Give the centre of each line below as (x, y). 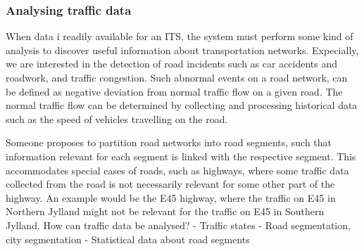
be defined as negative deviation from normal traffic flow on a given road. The (174, 91)
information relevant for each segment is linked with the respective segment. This (181, 156)
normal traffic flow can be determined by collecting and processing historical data (182, 105)
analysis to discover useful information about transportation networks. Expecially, (182, 50)
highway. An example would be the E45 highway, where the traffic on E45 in (171, 197)
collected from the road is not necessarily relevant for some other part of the (170, 184)
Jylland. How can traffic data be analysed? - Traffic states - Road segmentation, (178, 225)
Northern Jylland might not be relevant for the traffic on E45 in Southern (165, 211)
